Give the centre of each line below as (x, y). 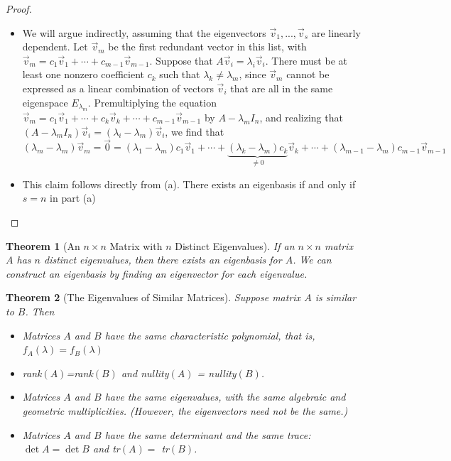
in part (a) (73, 198)
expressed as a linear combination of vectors (118, 88)
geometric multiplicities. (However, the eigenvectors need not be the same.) (185, 410)
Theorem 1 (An (43, 245)
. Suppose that (181, 60)
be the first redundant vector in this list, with (207, 47)
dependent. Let (55, 47)
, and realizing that (301, 117)
